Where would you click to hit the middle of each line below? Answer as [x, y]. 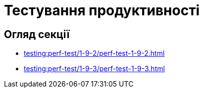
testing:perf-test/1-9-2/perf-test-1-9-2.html [94, 53]
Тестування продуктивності [102, 10]
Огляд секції [37, 34]
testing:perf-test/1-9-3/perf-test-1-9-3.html [94, 69]
